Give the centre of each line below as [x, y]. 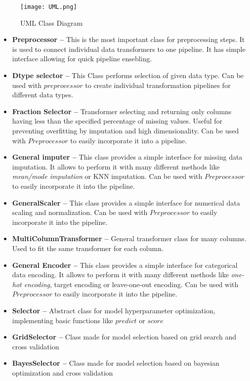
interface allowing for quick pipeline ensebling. [82, 59]
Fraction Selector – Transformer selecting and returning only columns [122, 111]
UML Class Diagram [52, 22]
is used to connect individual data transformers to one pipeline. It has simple [129, 49]
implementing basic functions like [62, 320]
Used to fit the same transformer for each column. [88, 248]
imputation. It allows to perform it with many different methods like [116, 166]
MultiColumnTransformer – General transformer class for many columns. [129, 238]
